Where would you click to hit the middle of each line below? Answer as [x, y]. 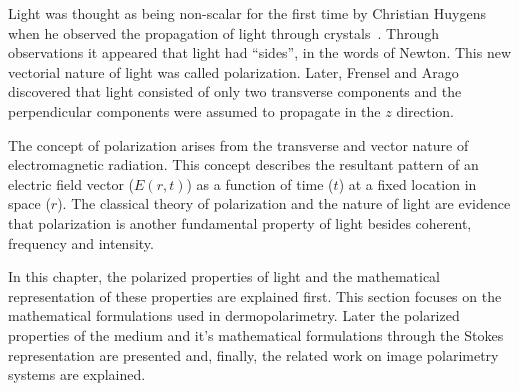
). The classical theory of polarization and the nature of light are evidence [284, 203]
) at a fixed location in [407, 183]
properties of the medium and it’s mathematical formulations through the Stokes [256, 334]
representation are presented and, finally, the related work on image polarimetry [253, 354]
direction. [425, 110]
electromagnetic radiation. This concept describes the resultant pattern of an [243, 164]
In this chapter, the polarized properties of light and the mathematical [224, 276]
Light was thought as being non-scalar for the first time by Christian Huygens [247, 13]
